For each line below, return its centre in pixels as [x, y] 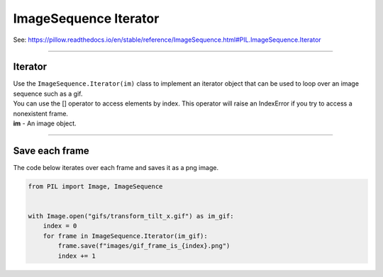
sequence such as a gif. [48, 94]
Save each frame [51, 151]
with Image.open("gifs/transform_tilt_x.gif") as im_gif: [131, 216]
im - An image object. [45, 123]
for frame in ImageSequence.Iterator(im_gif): [126, 236]
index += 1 [77, 256]
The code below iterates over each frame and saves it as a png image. [116, 167]
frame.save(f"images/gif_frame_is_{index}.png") [144, 246]
